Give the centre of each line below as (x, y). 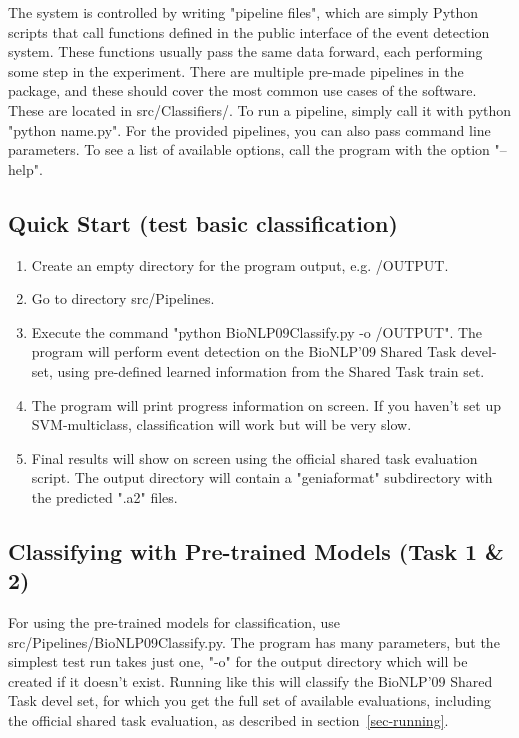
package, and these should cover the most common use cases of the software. (242, 90)
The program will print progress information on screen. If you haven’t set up (266, 404)
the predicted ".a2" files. (104, 496)
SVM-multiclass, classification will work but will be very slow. (221, 424)
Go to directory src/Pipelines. (123, 298)
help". (25, 168)
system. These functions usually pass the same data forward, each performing (245, 51)
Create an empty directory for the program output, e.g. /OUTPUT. (240, 264)
